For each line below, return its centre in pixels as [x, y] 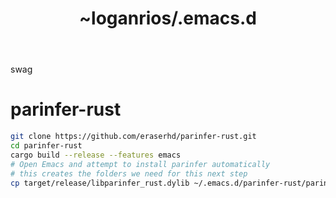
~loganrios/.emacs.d [168, 18]
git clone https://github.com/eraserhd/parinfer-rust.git [133, 137]
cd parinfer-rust [46, 146]
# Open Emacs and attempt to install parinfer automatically [140, 164]
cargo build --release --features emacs [96, 155]
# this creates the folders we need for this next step [129, 173]
